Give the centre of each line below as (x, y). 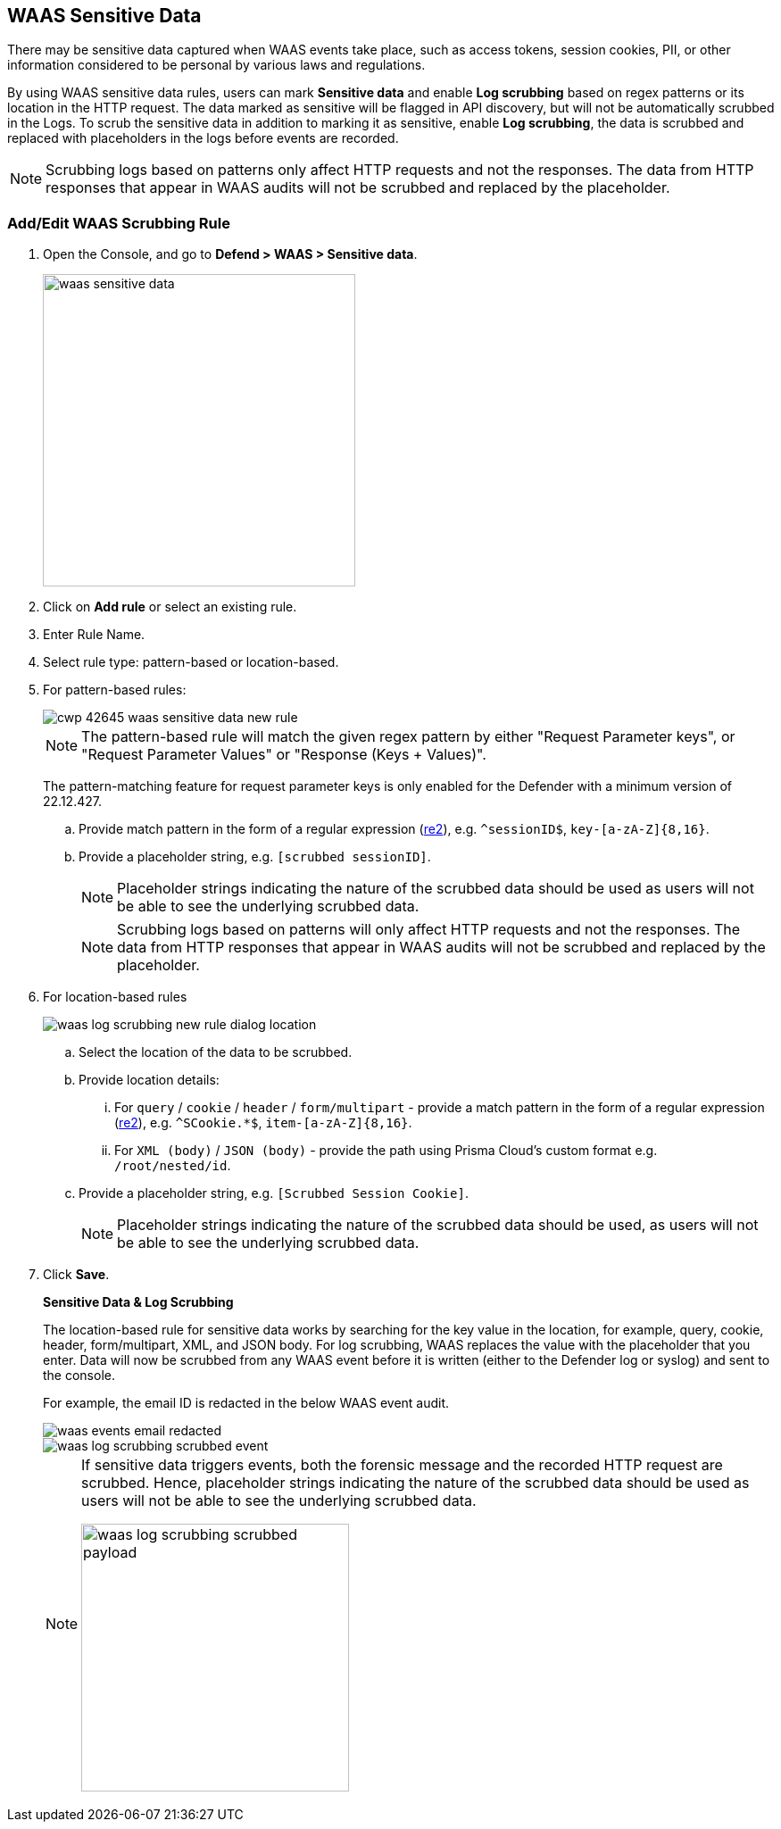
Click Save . (76, 1275)
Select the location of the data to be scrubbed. (216, 1052)
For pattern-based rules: (115, 690)
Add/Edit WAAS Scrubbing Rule (119, 223)
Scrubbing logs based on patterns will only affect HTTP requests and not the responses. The (429, 930)
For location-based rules (115, 997)
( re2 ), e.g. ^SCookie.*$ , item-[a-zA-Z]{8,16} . (263, 1123)
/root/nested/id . (173, 1166)
